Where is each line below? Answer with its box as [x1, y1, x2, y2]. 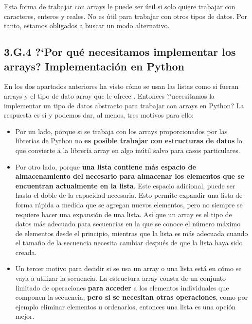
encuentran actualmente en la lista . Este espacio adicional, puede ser [15, 180, 235, 190]
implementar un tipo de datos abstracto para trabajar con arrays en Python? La [4, 100, 244, 110]
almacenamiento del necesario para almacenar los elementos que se [15, 171, 244, 181]
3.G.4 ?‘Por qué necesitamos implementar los [4, 44, 236, 59]
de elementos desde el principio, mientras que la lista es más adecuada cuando [15, 228, 248, 238]
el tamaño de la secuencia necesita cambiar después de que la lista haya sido [15, 238, 243, 248]
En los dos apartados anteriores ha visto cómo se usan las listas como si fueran [4, 81, 239, 91]
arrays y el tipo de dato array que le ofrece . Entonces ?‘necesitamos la [4, 90, 215, 101]
